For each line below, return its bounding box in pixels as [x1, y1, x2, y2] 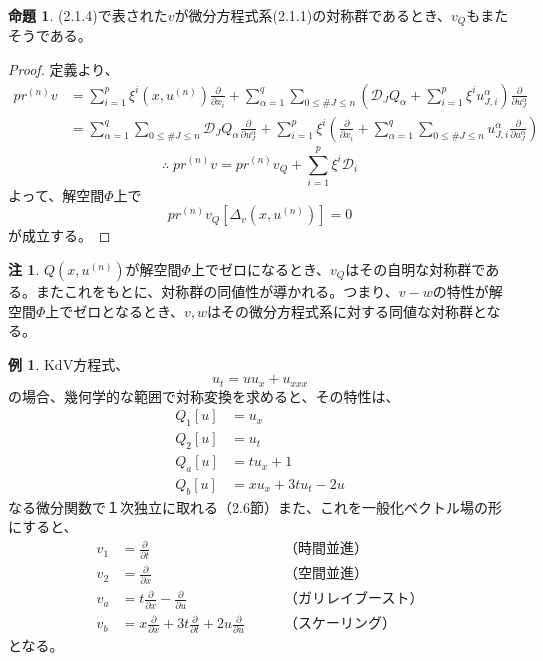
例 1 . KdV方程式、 [8, 353, 130, 374]
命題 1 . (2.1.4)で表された [8, 5, 168, 25]
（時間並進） [284, 542, 369, 557]
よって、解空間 [8, 184, 105, 205]
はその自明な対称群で [345, 259, 486, 280]
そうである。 [8, 25, 92, 46]
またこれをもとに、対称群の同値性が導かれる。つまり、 [35, 281, 399, 302]
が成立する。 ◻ [8, 225, 111, 246]
